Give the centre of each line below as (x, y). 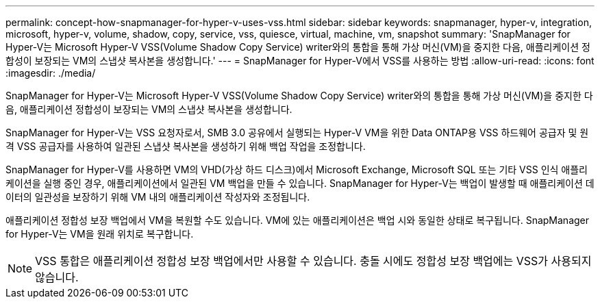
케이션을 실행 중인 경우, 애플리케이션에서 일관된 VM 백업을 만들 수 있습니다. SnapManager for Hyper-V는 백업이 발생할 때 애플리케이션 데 (300, 183)
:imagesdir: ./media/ (51, 73)
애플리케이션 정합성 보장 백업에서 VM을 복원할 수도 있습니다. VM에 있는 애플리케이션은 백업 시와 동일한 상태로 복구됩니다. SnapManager (298, 220)
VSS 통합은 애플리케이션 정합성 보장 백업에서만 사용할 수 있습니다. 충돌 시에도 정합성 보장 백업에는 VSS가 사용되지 (313, 261)
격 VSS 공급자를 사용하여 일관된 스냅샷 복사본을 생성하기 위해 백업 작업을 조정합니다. (186, 146)
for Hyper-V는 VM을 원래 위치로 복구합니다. (100, 234)
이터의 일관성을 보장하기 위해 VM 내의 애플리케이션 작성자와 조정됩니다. (158, 197)
